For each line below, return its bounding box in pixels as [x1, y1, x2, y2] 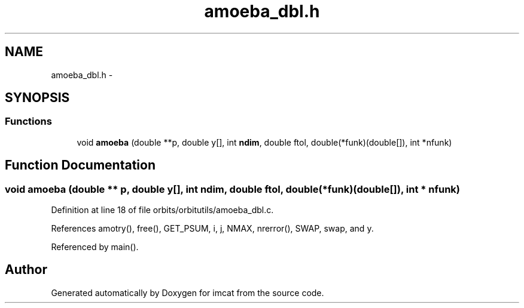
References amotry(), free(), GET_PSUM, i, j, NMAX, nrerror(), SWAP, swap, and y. [51, 223, 374, 234]
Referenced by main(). [51, 242, 139, 252]
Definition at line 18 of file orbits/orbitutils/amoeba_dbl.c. [51, 205, 274, 215]
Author [5, 262, 47, 278]
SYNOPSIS [5, 90, 70, 106]
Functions [5, 115, 52, 128]
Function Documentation [5, 158, 156, 173]
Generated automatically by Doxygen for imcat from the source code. [51, 287, 324, 298]
